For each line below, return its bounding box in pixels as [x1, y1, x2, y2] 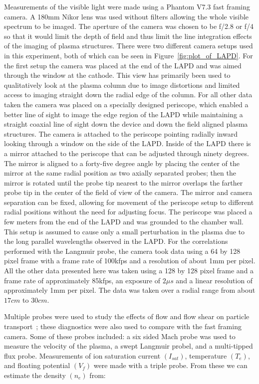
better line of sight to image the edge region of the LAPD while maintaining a [4, 109, 243, 119]
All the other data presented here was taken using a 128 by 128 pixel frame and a [4, 265, 254, 276]
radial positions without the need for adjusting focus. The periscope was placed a [4, 206, 253, 217]
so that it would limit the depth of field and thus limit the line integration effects [4, 30, 252, 41]
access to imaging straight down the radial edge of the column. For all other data [4, 89, 253, 100]
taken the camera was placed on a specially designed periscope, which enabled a [4, 99, 249, 109]
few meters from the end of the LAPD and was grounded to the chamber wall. [4, 216, 244, 227]
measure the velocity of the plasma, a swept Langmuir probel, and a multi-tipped [4, 341, 253, 351]
